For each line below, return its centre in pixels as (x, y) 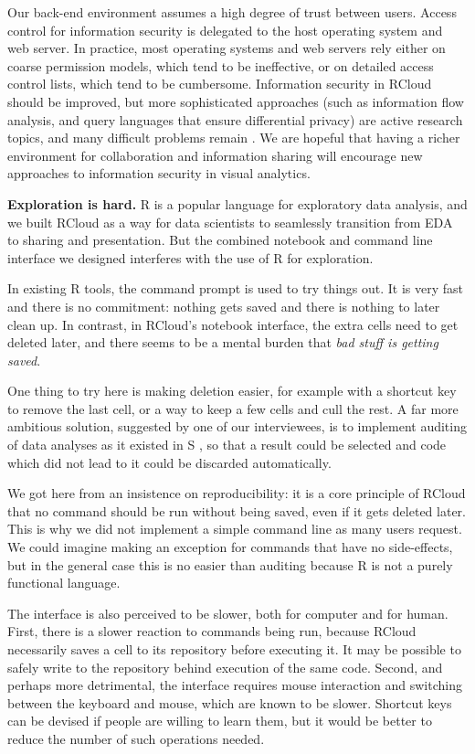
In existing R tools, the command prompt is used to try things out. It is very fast (236, 288)
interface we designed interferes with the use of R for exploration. (190, 257)
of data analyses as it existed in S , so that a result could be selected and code (227, 445)
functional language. (64, 583)
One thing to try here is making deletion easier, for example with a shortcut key (232, 391)
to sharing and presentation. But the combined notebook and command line (220, 240)
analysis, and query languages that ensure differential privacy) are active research (235, 119)
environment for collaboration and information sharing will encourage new (215, 155)
